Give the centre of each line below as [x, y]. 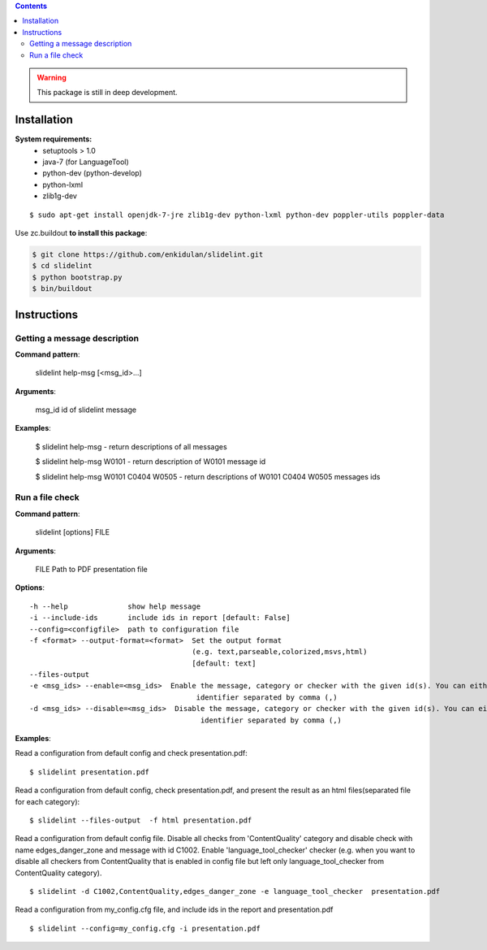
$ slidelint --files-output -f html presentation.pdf [141, 820]
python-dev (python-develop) [92, 173]
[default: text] [224, 663]
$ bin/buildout [62, 289]
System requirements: [54, 139]
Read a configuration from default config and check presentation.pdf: [131, 753]
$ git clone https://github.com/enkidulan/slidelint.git [148, 254]
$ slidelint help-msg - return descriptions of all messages [131, 446]
